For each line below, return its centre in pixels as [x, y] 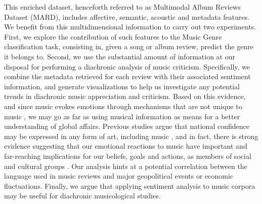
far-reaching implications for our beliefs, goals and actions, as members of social [128, 156]
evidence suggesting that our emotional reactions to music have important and [126, 146]
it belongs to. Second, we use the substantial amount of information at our [120, 56]
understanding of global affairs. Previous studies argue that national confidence [127, 126]
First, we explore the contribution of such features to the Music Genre [113, 36]
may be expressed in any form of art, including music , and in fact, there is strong [131, 136]
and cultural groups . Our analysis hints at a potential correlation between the [126, 166]
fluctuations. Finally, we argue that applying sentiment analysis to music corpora [130, 185]
